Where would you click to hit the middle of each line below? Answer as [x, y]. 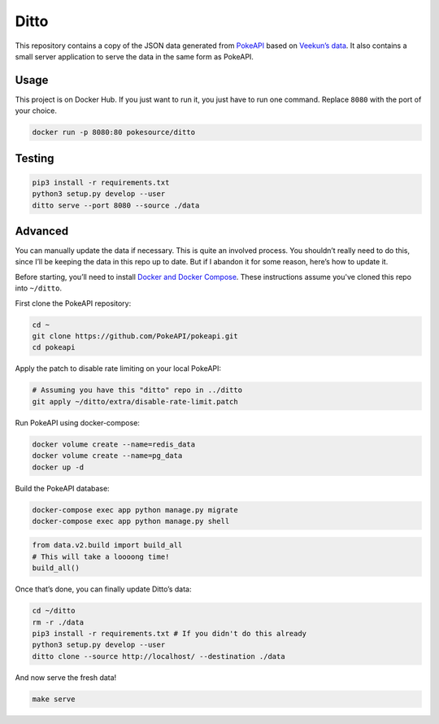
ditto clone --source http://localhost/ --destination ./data [159, 656]
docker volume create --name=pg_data [107, 456]
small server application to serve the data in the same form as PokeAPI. [134, 56]
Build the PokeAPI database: [62, 488]
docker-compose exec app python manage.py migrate [135, 510]
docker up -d [58, 467]
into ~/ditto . [39, 288]
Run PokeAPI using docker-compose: [77, 422]
